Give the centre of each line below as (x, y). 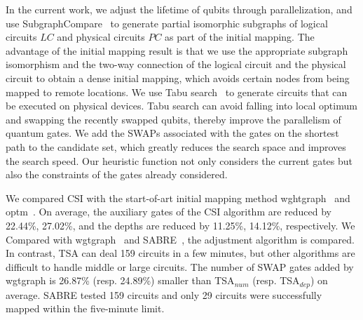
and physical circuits (101, 37)
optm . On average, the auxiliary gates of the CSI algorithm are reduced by (169, 212)
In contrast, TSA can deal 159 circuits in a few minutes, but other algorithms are (180, 253)
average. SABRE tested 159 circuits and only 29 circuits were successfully (164, 294)
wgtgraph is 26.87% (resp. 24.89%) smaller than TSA (120, 280)
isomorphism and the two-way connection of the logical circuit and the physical (176, 64)
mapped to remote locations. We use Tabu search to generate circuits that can (177, 92)
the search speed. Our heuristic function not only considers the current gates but (179, 160)
